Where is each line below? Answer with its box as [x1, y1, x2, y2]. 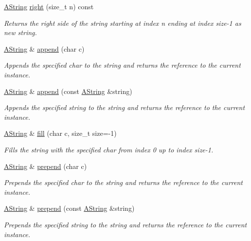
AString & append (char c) [4, 43, 85, 54]
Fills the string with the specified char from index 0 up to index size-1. [4, 144, 214, 154]
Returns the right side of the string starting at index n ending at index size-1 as [4, 18, 241, 28]
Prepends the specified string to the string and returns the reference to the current [4, 219, 247, 229]
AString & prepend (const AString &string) [4, 203, 135, 213]
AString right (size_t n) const [4, 1, 94, 11]
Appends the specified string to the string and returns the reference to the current [4, 102, 245, 112]
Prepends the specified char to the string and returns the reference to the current [4, 177, 243, 187]
